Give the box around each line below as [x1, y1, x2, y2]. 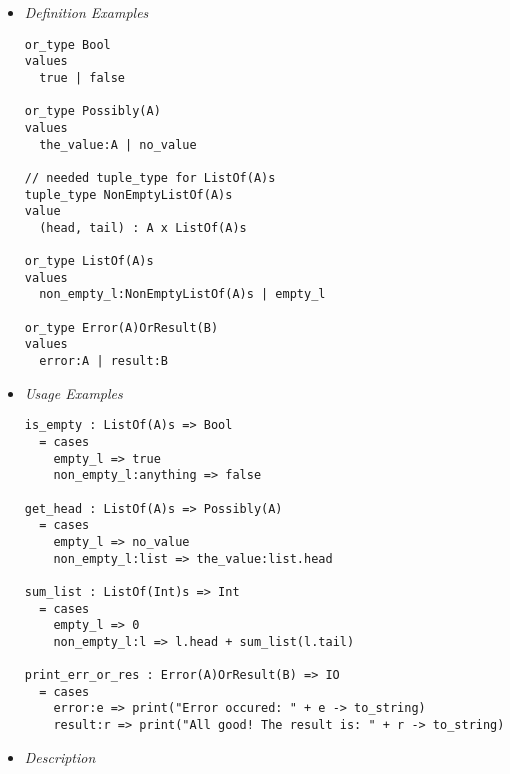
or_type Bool [24, 37, 111, 52]
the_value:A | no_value [39, 137, 197, 152]
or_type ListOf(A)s [24, 254, 154, 269]
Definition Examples [24, 2, 149, 22]
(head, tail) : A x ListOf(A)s [39, 220, 247, 235]
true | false [39, 70, 126, 85]
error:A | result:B [39, 354, 168, 369]
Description [24, 746, 96, 767]
